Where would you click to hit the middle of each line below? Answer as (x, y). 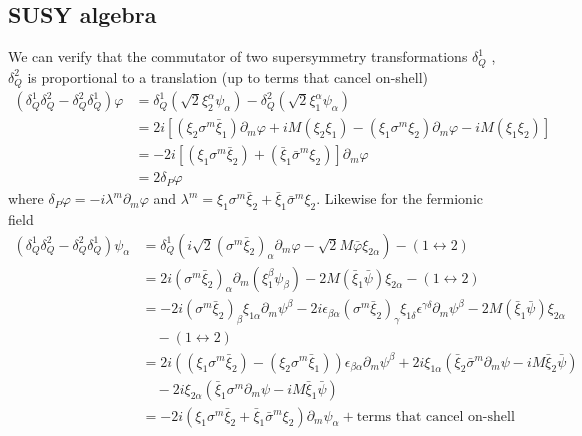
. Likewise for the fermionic (400, 198)
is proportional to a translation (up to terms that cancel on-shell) (228, 76)
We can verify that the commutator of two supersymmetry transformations (238, 56)
